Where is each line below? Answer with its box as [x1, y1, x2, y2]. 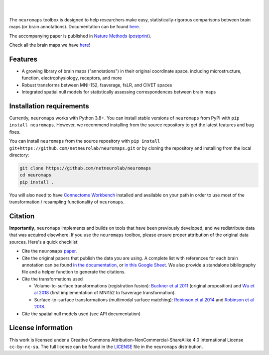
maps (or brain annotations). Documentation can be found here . [9, 24, 140, 30]
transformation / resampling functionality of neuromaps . [9, 199, 125, 205]
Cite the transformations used [21, 276, 83, 282]
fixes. [9, 129, 21, 135]
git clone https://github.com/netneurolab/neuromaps [19, 165, 151, 171]
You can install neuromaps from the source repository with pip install [9, 138, 160, 144]
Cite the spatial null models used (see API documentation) [21, 311, 141, 317]
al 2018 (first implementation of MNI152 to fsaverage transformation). [34, 290, 176, 296]
